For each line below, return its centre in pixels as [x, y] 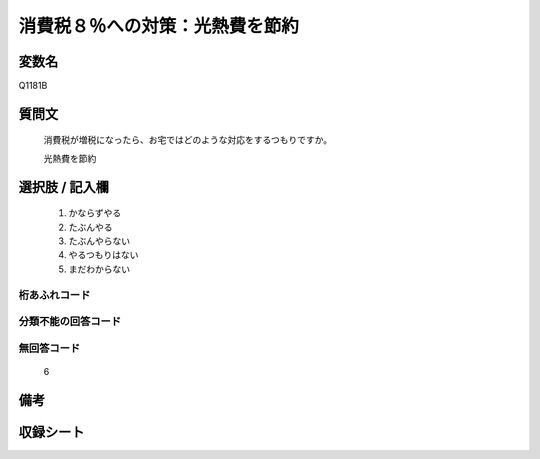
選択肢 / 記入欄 [64, 186]
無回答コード [49, 348]
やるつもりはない [103, 255]
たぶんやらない [99, 241]
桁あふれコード [54, 295]
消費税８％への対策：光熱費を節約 [159, 26]
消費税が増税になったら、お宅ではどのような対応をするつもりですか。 [188, 140]
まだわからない [99, 269]
